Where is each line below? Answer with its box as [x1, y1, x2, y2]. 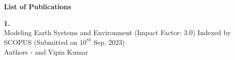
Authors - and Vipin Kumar [4, 46, 88, 57]
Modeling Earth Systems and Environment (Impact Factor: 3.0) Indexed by [4, 27, 231, 38]
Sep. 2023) [94, 37, 125, 47]
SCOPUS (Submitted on [4, 37, 77, 47]
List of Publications [4, 1, 71, 12]
